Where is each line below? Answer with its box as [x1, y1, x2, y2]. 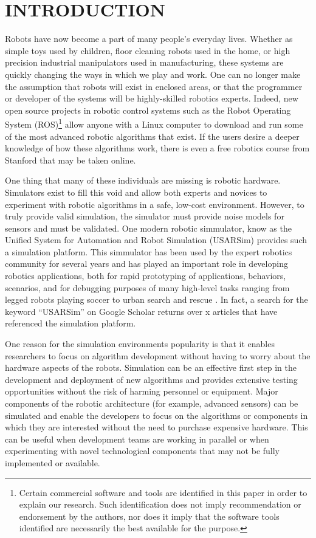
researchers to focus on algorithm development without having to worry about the [5, 349, 311, 362]
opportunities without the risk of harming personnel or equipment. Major [5, 385, 278, 398]
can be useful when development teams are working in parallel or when [5, 432, 269, 445]
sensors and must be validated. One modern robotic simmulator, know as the [5, 221, 292, 234]
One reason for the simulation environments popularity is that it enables [5, 337, 275, 350]
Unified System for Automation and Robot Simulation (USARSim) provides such [5, 233, 307, 246]
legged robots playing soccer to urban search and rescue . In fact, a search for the [5, 293, 308, 306]
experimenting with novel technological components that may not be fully [5, 444, 280, 457]
